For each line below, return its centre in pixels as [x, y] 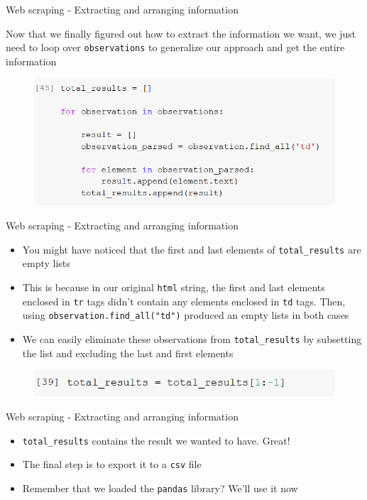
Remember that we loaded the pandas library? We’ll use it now [160, 488]
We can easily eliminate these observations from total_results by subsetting [192, 339]
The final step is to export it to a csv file [112, 464]
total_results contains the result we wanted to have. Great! [156, 440]
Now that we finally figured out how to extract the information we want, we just [181, 33]
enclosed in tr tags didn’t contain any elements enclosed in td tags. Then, [184, 301]
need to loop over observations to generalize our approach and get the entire [175, 47]
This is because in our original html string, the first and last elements [174, 287]
